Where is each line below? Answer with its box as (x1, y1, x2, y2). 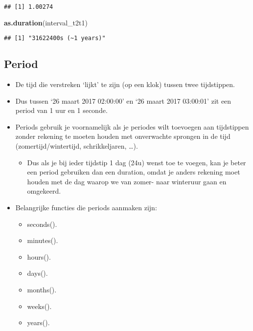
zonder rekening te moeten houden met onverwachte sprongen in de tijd (15, 131, 230, 141)
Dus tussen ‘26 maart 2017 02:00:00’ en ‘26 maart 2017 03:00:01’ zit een (15, 95, 231, 106)
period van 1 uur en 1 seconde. (15, 105, 108, 115)
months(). (27, 285, 57, 295)
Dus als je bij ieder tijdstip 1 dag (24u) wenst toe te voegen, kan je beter (27, 157, 246, 167)
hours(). (27, 251, 51, 262)
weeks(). (27, 301, 52, 311)
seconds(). (27, 219, 57, 229)
